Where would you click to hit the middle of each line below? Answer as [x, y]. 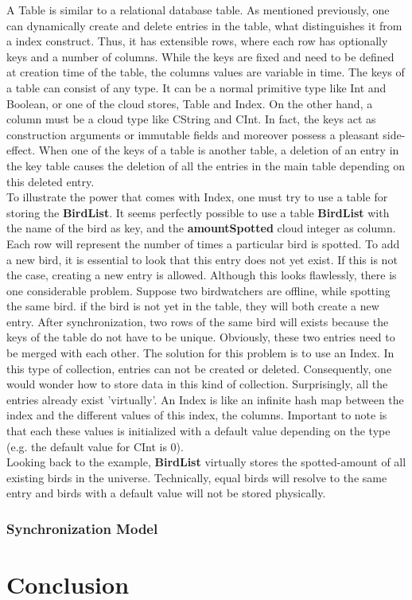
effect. [21, 150]
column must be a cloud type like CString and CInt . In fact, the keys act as [191, 119]
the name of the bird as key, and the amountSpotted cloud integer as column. [201, 228]
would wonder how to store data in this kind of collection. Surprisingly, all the [197, 384]
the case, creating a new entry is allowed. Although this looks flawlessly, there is [202, 275]
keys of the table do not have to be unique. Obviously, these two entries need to [201, 337]
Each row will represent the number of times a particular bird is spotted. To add [203, 243]
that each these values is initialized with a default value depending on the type [198, 431]
